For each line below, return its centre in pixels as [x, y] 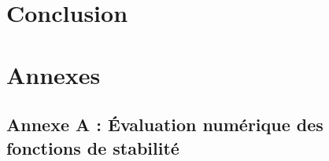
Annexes [54, 74]
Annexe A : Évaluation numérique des [165, 124]
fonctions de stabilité [93, 147]
